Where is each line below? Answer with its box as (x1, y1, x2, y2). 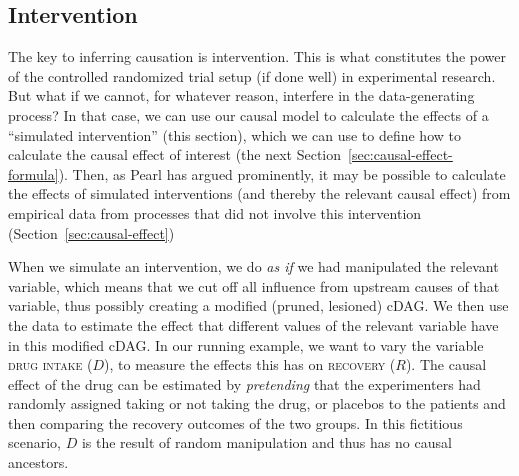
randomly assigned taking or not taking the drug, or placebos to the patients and (8, 393, 506, 414)
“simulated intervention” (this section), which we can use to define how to (8, 124, 461, 145)
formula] (8, 163, 59, 184)
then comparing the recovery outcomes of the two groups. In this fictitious (8, 412, 463, 433)
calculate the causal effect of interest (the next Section (8, 144, 342, 165)
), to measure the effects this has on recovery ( (104, 354, 396, 375)
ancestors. (8, 452, 69, 473)
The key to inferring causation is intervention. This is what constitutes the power (8, 46, 506, 67)
